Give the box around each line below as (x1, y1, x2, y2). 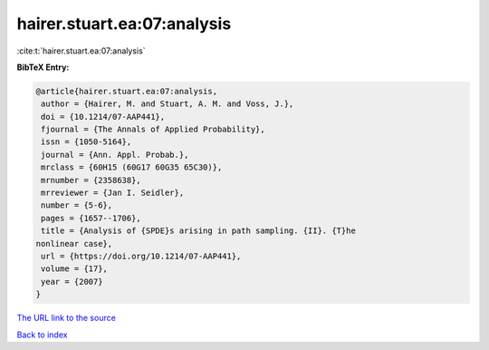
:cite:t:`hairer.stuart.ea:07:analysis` (16, 45, 146, 56)
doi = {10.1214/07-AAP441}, (41, 112, 166, 122)
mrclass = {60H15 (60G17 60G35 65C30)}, (41, 162, 223, 172)
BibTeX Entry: (16, 62, 70, 73)
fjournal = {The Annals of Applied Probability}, (41, 124, 266, 135)
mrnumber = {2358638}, (41, 175, 142, 185)
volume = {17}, (41, 264, 109, 274)
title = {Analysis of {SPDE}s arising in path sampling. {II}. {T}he (41, 226, 357, 236)
